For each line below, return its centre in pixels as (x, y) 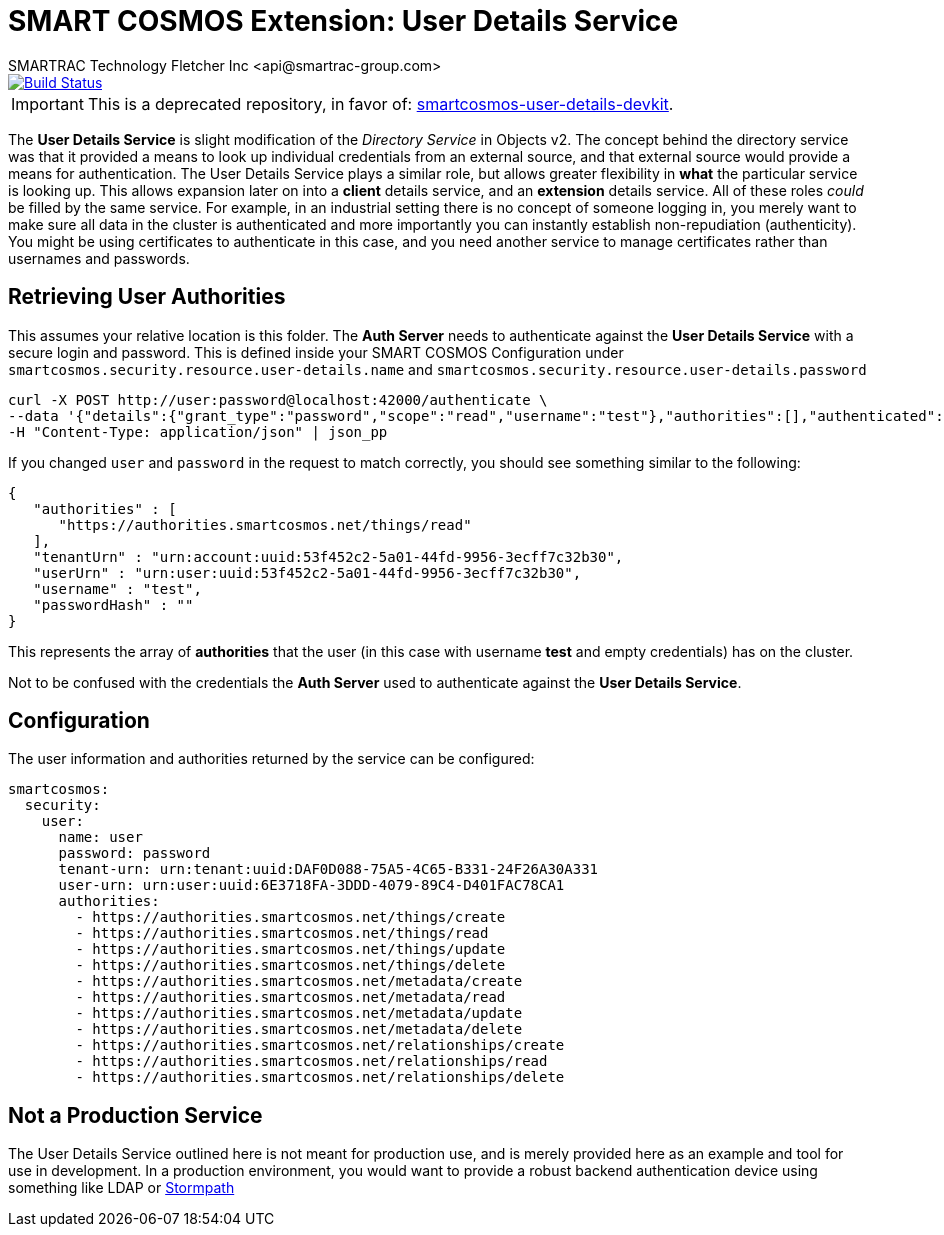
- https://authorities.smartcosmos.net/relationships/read (311, 1061)
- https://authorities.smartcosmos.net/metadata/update (299, 1013)
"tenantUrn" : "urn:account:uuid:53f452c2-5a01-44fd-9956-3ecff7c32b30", (328, 556)
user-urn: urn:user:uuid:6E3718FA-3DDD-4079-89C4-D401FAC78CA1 (311, 885)
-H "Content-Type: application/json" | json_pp (198, 431)
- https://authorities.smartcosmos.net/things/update (290, 949)
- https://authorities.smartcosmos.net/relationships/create (320, 1045)
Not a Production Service (135, 1115)
